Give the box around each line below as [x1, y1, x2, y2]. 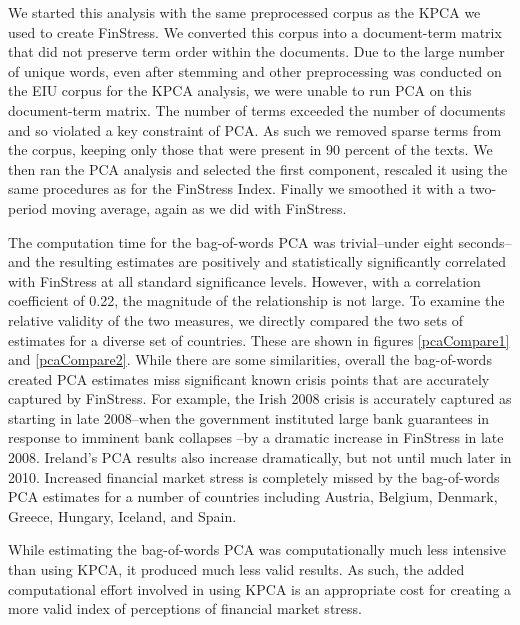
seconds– [458, 231, 512, 252]
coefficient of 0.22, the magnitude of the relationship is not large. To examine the [8, 290, 505, 311]
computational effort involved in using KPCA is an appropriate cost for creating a [8, 578, 512, 599]
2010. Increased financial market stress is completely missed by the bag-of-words [8, 466, 500, 487]
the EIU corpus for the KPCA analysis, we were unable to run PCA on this [8, 80, 472, 101]
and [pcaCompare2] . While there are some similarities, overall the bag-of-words [8, 349, 492, 370]
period [8, 197, 47, 218]
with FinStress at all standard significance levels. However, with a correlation [8, 270, 481, 291]
